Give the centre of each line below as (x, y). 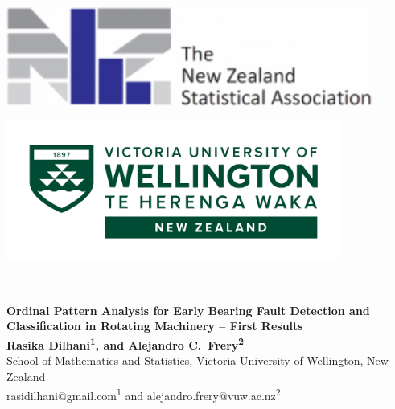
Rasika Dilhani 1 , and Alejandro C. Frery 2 (125, 344)
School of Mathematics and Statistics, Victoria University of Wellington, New (197, 360)
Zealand (26, 376)
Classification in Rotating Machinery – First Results (155, 326)
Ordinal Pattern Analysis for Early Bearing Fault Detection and (188, 310)
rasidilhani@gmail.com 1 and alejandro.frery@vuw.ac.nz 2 (144, 394)
